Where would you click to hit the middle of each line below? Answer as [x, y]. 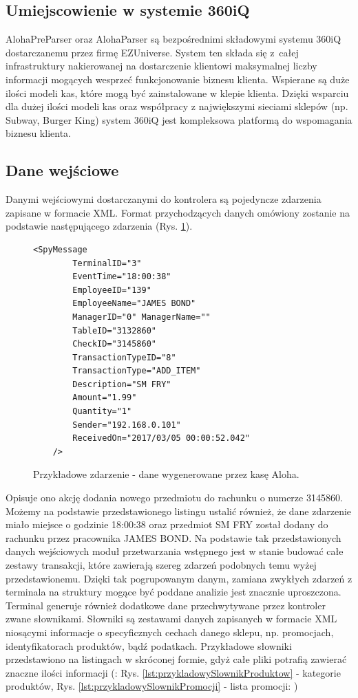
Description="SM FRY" [122, 384]
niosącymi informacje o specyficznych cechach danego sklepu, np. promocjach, [170, 632]
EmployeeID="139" [112, 290]
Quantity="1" [102, 412]
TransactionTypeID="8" [124, 357]
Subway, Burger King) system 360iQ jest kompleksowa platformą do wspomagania [179, 119]
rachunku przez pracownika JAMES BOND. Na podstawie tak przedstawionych [173, 537]
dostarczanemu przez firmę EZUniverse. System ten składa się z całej [152, 52]
